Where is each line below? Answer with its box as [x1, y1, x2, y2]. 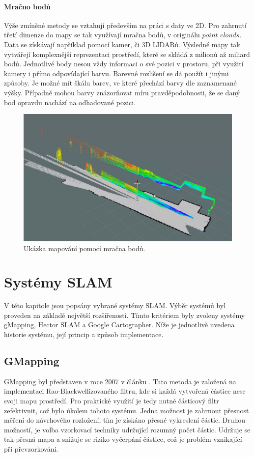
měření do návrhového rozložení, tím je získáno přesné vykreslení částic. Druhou [4, 415, 246, 425]
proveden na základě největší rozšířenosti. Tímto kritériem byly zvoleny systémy [4, 310, 245, 320]
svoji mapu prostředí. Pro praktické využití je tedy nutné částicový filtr [4, 396, 219, 405]
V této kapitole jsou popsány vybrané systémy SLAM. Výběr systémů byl [4, 300, 226, 311]
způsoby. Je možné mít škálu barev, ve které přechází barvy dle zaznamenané [4, 78, 237, 88]
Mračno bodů [4, 1, 51, 11]
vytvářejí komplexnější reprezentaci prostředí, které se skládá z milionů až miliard [4, 49, 250, 59]
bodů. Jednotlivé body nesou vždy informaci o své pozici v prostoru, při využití [4, 58, 244, 69]
